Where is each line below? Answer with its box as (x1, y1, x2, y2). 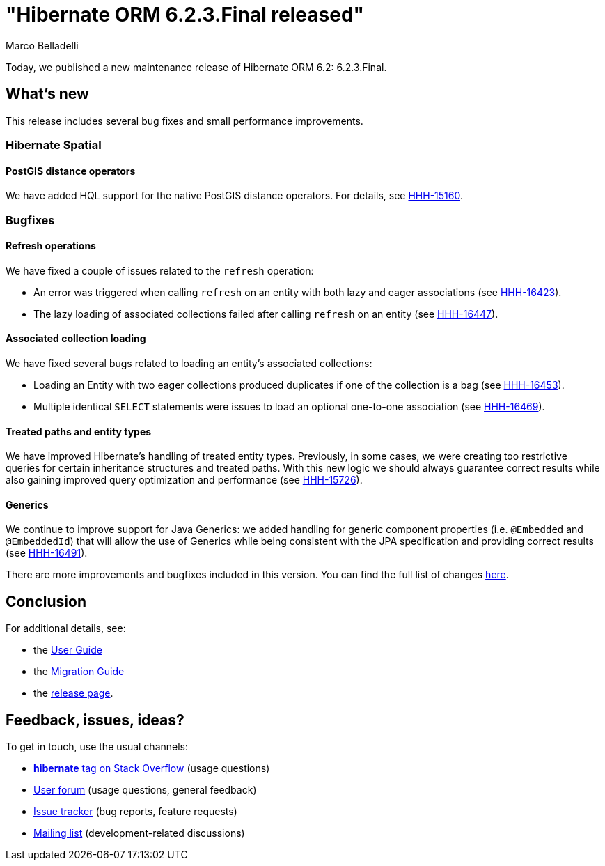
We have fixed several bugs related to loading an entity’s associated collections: (6, 357, 372, 369)
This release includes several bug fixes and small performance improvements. (6, 114, 363, 127)
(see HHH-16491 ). (6, 547, 88, 559)
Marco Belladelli (6, 39, 79, 52)
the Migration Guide (33, 665, 125, 678)
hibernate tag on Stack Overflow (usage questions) (33, 762, 270, 775)
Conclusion (6, 592, 87, 610)
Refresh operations (6, 240, 96, 252)
